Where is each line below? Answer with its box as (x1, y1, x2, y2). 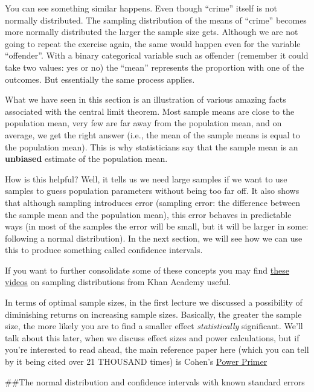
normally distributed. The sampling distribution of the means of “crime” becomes (5, 13, 307, 26)
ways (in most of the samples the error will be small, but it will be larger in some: (5, 220, 309, 233)
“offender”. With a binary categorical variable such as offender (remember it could (5, 49, 309, 62)
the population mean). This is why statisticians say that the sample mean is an (5, 140, 298, 153)
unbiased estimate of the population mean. (5, 152, 168, 165)
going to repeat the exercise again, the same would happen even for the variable (5, 37, 301, 50)
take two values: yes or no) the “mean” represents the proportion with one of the (5, 60, 304, 73)
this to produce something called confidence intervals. (5, 243, 203, 256)
